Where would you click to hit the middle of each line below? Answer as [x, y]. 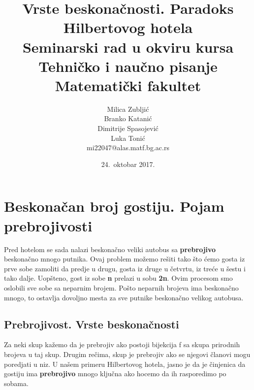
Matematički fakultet [128, 85]
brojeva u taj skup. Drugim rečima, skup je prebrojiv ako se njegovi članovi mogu [127, 354]
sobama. [16, 383]
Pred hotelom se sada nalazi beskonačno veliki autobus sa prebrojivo [110, 249]
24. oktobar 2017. [128, 164]
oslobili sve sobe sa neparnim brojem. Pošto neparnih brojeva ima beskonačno [121, 287]
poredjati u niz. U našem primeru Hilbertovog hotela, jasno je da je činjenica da [125, 364]
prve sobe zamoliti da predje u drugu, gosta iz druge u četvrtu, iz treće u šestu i [125, 268]
